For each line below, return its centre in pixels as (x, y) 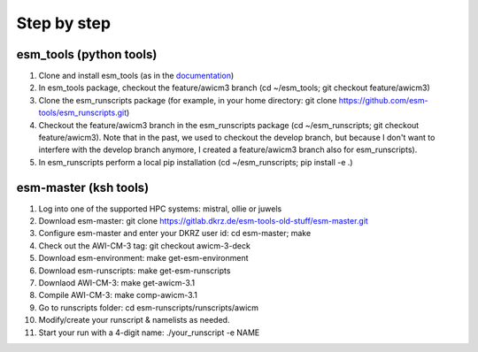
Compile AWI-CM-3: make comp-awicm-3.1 (118, 295)
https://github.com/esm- (383, 100)
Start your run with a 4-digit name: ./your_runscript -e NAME (149, 333)
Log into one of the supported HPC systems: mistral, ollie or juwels (160, 209)
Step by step (63, 23)
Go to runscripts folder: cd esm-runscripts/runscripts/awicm (149, 307)
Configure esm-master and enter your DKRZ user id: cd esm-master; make (175, 233)
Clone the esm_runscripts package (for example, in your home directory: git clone (188, 100)
